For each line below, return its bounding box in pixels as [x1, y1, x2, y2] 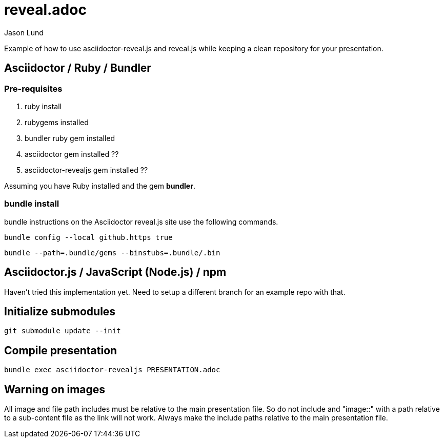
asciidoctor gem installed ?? [25, 149, 119, 158]
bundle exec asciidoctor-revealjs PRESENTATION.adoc [4, 366, 220, 374]
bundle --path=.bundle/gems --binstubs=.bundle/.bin [4, 248, 220, 257]
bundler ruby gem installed [25, 133, 115, 143]
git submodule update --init [4, 327, 121, 335]
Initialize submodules [4, 305, 116, 318]
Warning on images [4, 383, 106, 396]
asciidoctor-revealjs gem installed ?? [25, 165, 148, 174]
